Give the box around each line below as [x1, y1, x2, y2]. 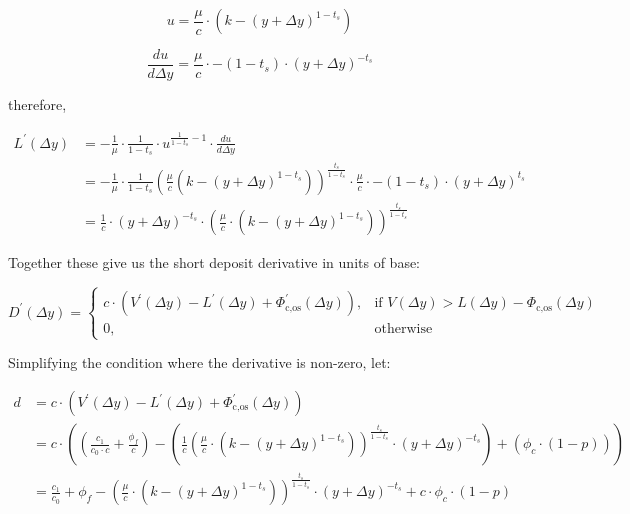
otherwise [374, 322, 433, 337]
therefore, [8, 94, 67, 115]
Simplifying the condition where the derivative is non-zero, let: [8, 352, 391, 373]
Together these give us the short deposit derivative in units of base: [8, 252, 421, 273]
